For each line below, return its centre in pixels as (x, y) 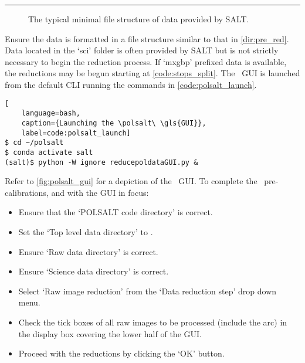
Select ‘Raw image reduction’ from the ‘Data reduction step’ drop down (148, 291)
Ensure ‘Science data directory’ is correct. (94, 271)
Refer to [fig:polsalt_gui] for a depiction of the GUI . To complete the (131, 181)
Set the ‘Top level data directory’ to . (86, 231)
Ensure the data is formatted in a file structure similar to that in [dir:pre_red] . (147, 38)
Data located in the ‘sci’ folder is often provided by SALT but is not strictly (142, 50)
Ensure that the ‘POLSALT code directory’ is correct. (116, 212)
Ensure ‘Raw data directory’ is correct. (88, 251)
